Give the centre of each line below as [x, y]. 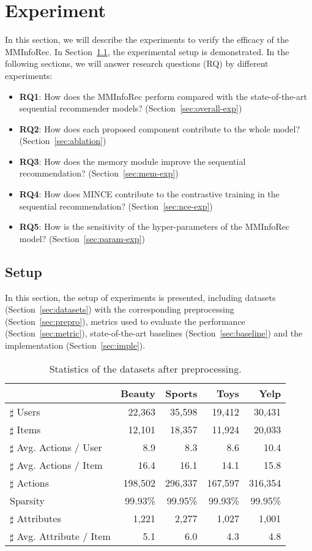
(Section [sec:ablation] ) [63, 141]
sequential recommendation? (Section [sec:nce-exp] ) [116, 206]
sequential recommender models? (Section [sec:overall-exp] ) [131, 108]
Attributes [39, 518]
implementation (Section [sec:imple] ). [75, 345]
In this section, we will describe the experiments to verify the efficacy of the [147, 40]
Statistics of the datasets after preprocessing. [145, 368]
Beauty [138, 393]
